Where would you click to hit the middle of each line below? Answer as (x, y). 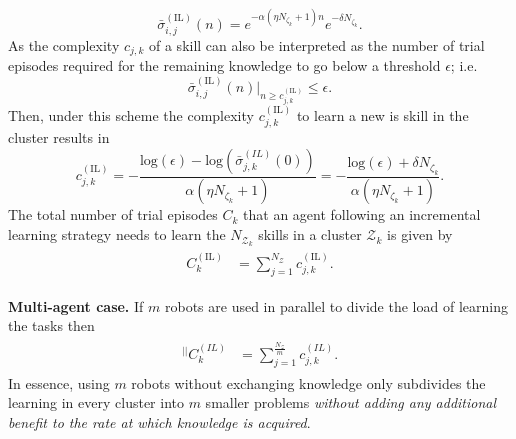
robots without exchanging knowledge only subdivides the (308, 382)
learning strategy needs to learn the (117, 234)
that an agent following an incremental (362, 214)
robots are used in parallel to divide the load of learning (336, 305)
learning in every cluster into (96, 402)
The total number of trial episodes (113, 214)
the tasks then (51, 325)
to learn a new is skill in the (382, 114)
